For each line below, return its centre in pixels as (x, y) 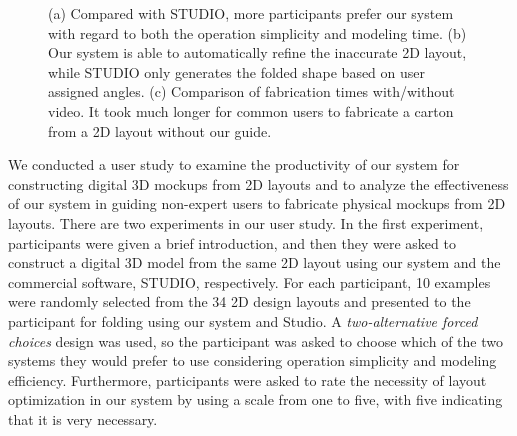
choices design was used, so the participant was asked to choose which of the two (255, 340)
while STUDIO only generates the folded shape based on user (237, 71)
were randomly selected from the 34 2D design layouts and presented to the (239, 301)
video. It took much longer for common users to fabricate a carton (251, 110)
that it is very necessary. (83, 418)
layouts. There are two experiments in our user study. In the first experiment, (246, 222)
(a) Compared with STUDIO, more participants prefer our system (251, 13)
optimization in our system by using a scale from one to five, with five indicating (255, 399)
